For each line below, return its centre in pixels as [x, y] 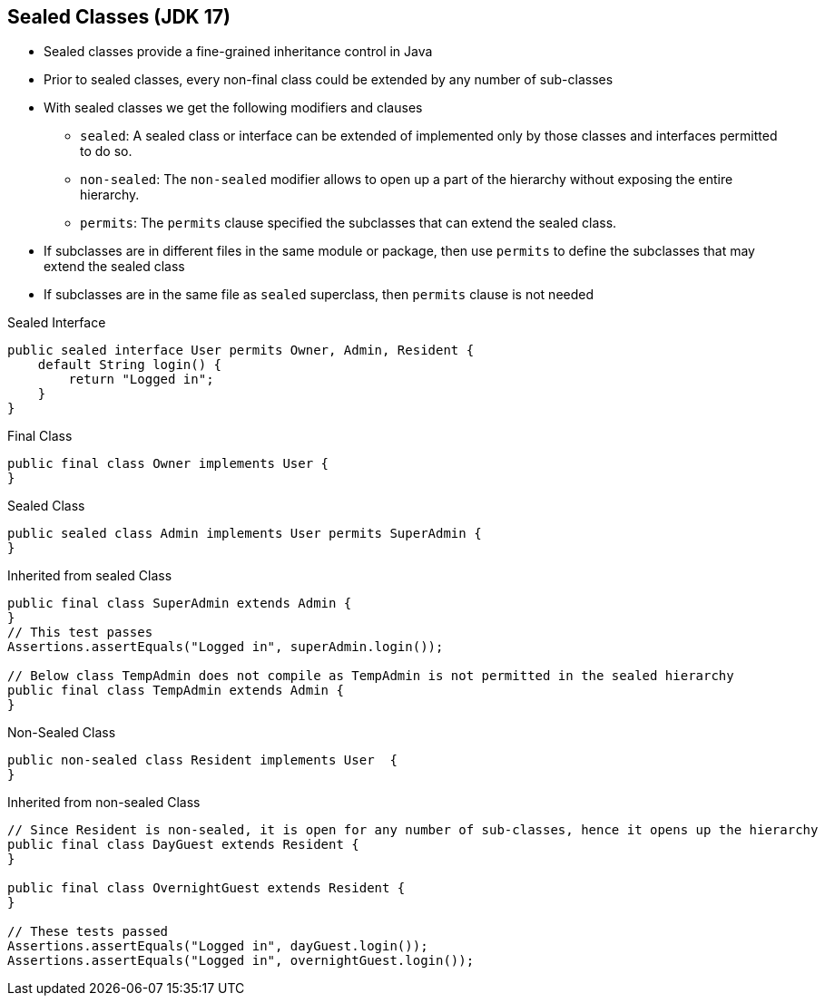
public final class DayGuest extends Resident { [183, 845]
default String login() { [130, 365]
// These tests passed [88, 932]
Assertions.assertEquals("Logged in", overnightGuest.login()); [241, 961]
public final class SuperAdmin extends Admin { [180, 604]
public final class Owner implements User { [168, 464]
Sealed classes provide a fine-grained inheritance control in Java [238, 52]
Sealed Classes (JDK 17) [119, 17]
